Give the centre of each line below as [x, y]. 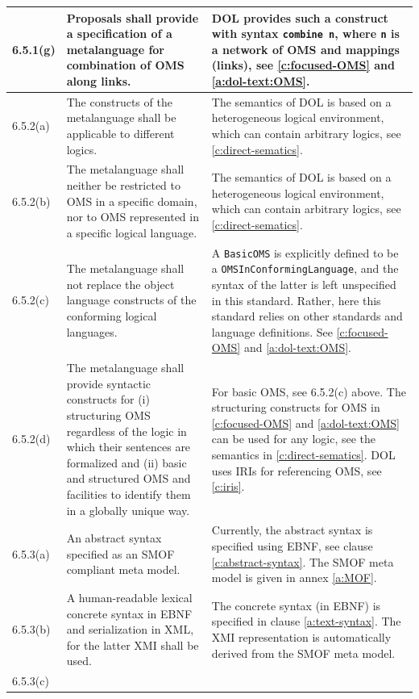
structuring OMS [108, 414]
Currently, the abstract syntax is [292, 530]
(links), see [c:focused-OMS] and [303, 65]
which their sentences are [129, 447]
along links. [99, 80]
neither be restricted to [124, 185]
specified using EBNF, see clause [292, 545]
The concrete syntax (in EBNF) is [296, 605]
